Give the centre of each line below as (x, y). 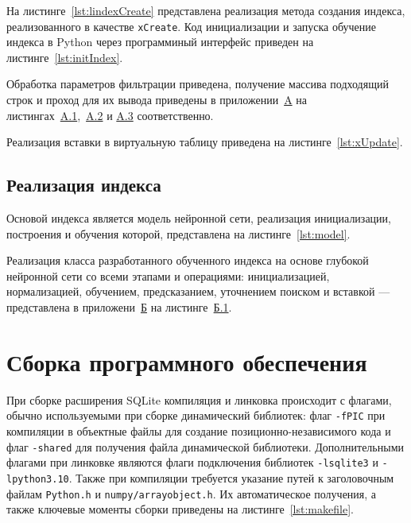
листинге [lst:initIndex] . (65, 57)
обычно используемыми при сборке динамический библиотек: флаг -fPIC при (196, 415)
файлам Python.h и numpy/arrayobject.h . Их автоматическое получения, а (192, 493)
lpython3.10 (38, 479)
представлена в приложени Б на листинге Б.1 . (119, 306)
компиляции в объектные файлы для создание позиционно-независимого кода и (199, 430)
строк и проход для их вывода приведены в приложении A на (157, 100)
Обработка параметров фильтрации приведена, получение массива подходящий (198, 84)
